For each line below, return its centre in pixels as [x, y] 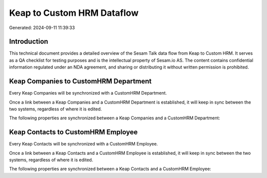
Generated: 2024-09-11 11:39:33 [42, 28]
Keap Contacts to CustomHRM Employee [73, 132]
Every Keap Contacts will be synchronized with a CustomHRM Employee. [84, 144]
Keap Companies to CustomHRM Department [80, 81]
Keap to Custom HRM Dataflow [74, 13]
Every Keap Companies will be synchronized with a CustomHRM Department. [88, 93]
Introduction [29, 42]
